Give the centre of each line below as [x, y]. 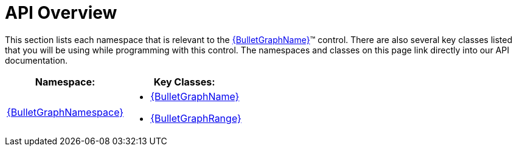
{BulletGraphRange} [196, 118]
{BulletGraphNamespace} [65, 112]
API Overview [61, 13]
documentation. [36, 60]
